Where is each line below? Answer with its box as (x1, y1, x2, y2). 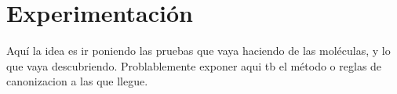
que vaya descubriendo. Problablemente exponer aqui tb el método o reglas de (6, 57, 382, 74)
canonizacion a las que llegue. (6, 73, 148, 89)
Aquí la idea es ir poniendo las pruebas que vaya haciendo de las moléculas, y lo (6, 42, 391, 59)
